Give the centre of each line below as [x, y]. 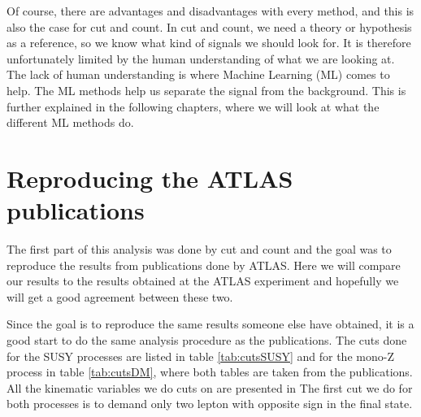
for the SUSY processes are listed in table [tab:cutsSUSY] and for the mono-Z [200, 356]
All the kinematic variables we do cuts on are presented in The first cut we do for [210, 387]
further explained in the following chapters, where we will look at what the [193, 106]
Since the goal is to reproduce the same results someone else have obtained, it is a [210, 324]
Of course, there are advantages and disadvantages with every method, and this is [210, 11]
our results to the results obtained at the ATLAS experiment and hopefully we [203, 281]
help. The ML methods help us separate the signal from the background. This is [206, 90]
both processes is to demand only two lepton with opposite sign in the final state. [210, 404]
